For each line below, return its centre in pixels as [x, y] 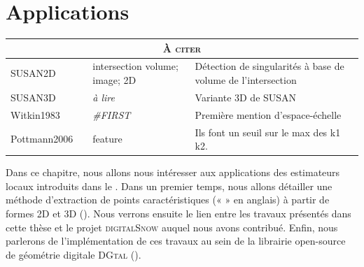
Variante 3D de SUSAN [246, 97]
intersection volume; [135, 66]
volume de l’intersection [246, 80]
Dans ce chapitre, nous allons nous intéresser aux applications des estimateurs [173, 172]
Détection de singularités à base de [269, 66]
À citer [182, 48]
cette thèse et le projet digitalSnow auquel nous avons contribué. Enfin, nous [172, 227]
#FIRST [112, 114]
